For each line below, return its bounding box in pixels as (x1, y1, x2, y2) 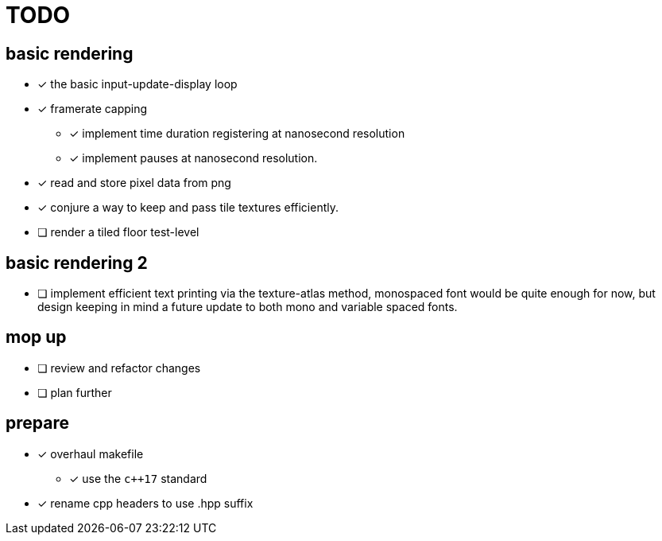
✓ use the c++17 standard (69, 471, 207, 485)
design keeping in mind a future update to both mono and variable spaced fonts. (37, 300, 458, 314)
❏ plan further (37, 385, 112, 399)
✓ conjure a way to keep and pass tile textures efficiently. (37, 200, 339, 215)
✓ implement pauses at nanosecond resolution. (69, 151, 318, 165)
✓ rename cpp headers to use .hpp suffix (37, 496, 254, 510)
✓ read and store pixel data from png (37, 176, 231, 190)
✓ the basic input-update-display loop (37, 77, 238, 91)
